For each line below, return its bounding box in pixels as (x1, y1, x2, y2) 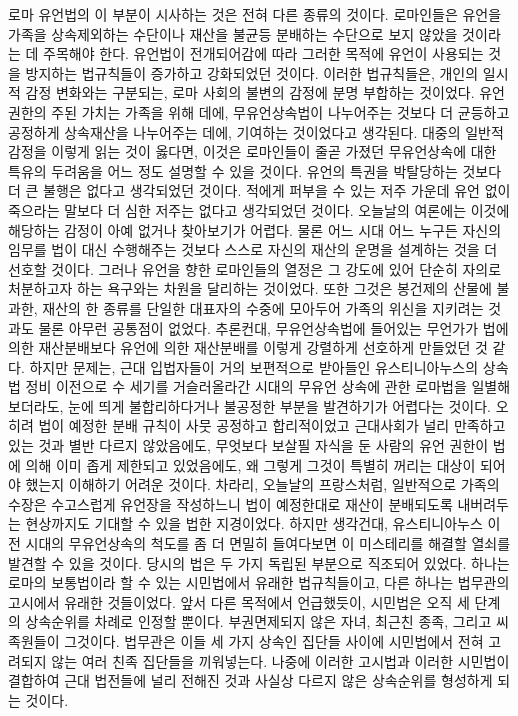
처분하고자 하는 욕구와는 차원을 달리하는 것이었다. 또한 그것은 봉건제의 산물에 (8, 278, 492, 299)
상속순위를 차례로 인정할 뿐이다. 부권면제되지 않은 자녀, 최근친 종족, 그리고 (25, 611, 492, 632)
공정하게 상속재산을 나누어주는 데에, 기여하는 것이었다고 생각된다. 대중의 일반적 (8, 121, 504, 142)
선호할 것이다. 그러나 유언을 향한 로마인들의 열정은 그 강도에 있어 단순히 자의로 (8, 258, 502, 279)
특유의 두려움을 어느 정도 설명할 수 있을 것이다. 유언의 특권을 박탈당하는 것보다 (8, 160, 502, 181)
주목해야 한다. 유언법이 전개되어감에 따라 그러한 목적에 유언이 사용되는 (43, 43, 484, 64)
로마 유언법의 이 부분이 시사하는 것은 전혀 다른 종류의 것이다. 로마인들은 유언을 (8, 4, 502, 24)
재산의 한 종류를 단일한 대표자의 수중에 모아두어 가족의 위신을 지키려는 (42, 297, 484, 318)
